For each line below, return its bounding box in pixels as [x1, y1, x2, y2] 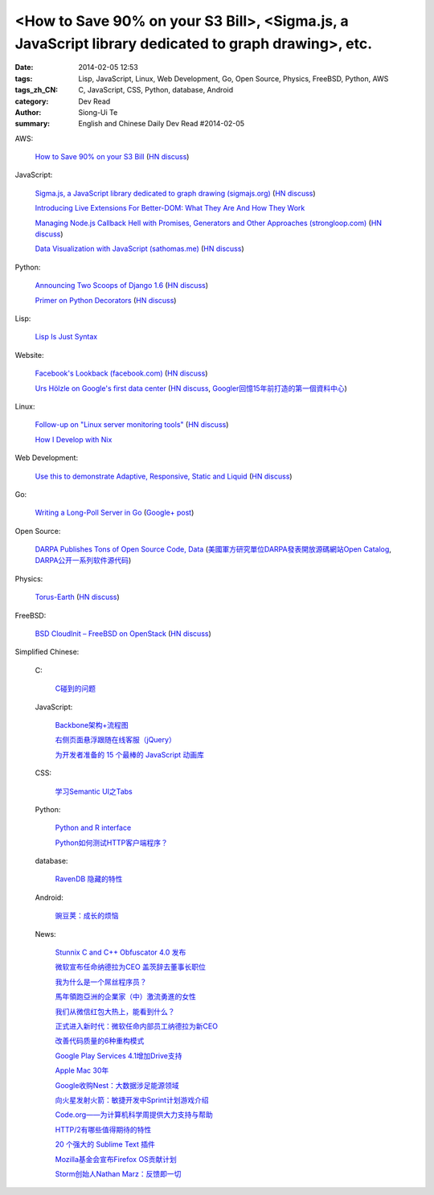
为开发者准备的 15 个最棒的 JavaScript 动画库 [55, 749, 204, 759]
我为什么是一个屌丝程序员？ [55, 977, 147, 987]
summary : [14, 119, 51, 129]
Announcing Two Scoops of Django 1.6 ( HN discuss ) [35, 281, 209, 290]
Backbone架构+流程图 [55, 720, 129, 729]
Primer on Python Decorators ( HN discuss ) [35, 295, 177, 305]
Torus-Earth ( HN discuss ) [35, 592, 120, 602]
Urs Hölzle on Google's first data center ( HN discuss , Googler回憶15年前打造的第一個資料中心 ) [35, 383, 347, 393]
